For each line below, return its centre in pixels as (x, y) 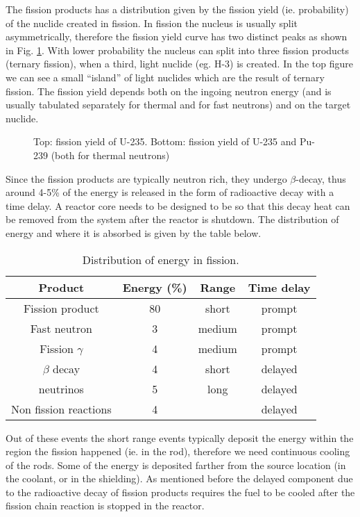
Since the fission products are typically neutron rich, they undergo (146, 178)
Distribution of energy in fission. (161, 259)
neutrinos (61, 388)
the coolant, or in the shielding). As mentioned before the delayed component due (179, 478)
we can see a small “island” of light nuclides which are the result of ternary (165, 77)
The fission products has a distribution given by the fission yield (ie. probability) (177, 9)
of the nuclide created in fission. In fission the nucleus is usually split (152, 23)
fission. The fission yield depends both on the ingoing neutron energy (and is (169, 91)
